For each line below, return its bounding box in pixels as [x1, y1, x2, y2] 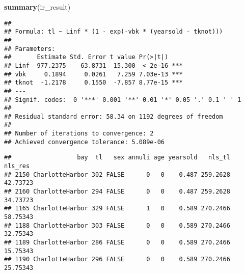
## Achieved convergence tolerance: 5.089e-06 [4, 138, 165, 146]
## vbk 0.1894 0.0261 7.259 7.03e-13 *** [4, 70, 183, 78]
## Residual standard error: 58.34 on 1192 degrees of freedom [4, 113, 223, 120]
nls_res [4, 162, 30, 170]
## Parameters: [4, 45, 56, 52]
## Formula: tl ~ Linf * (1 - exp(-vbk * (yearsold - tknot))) [4, 28, 223, 36]
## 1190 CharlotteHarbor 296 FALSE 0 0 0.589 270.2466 [4, 256, 230, 263]
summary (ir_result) [4, 2, 71, 12]
